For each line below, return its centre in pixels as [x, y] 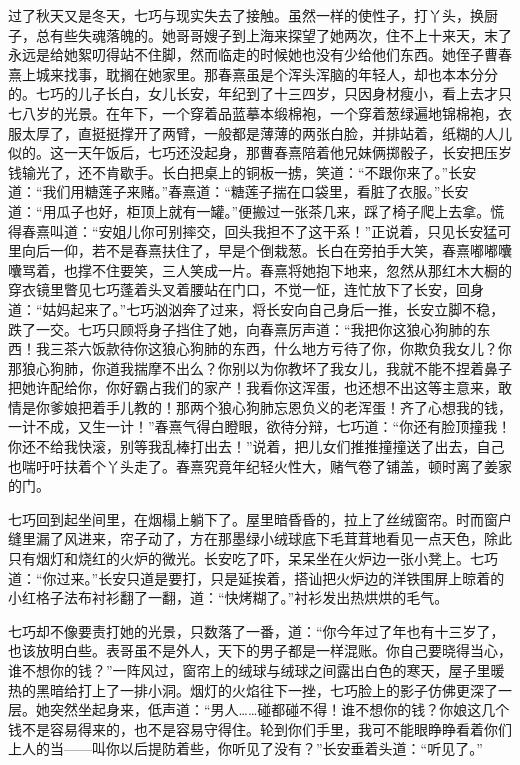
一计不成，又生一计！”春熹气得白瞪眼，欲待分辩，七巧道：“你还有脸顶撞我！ [260, 426]
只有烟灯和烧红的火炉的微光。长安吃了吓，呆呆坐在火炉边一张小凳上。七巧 [253, 558]
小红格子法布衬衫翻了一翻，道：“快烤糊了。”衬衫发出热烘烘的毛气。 [228, 597]
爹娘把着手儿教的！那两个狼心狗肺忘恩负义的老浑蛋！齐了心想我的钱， [280, 406]
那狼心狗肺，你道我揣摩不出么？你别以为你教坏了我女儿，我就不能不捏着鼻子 [260, 367]
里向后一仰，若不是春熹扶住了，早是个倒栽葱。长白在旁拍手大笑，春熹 [239, 250]
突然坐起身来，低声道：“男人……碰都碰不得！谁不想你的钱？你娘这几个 [279, 709]
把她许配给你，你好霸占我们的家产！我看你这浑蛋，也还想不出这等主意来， [253, 387]
